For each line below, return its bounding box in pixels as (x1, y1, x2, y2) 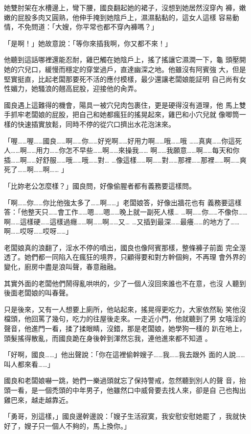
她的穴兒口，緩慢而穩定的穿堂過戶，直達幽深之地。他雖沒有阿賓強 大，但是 (4, 64, 246, 74)
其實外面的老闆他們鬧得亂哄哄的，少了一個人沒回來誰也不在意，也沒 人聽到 (4, 278, 246, 288)
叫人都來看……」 (4, 359, 54, 369)
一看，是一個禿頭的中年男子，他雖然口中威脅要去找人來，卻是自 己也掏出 (10, 385, 246, 395)
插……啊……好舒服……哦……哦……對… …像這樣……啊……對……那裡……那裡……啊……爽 (4, 154, 247, 165)
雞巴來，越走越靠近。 (4, 394, 72, 405)
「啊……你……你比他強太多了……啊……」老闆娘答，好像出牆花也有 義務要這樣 (4, 197, 242, 207)
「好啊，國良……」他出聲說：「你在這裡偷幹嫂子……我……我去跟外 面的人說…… (4, 349, 245, 360)
